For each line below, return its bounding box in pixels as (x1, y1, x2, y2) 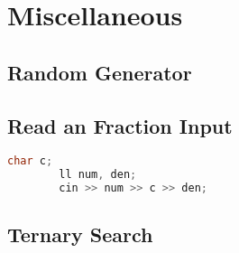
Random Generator (7, 58, 192, 86)
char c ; (7, 155, 53, 168)
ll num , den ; (59, 168, 137, 182)
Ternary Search (7, 220, 153, 248)
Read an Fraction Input (7, 111, 233, 139)
